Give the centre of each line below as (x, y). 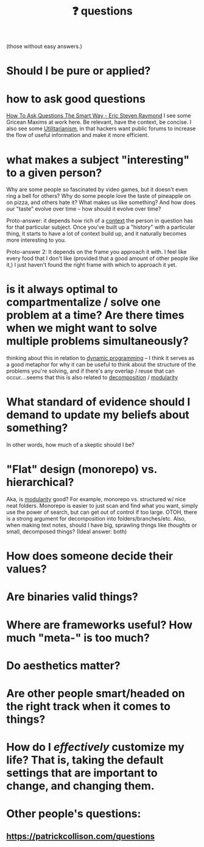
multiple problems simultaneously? (97, 341)
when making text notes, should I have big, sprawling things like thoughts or (102, 525)
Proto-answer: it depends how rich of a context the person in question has (100, 221)
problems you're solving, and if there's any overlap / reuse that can (90, 371)
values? (26, 569)
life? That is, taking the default (85, 760)
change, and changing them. (81, 786)
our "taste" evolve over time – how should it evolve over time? (84, 209)
